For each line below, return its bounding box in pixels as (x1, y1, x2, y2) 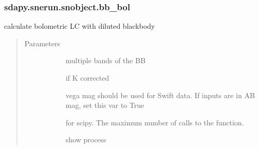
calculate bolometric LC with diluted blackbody (4, 21, 155, 31)
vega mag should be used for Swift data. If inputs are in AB (65, 89, 255, 100)
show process (65, 134, 106, 145)
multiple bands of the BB (65, 55, 146, 66)
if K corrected (65, 72, 109, 83)
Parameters (24, 38, 60, 48)
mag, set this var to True (65, 100, 144, 110)
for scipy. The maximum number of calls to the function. (65, 117, 244, 127)
